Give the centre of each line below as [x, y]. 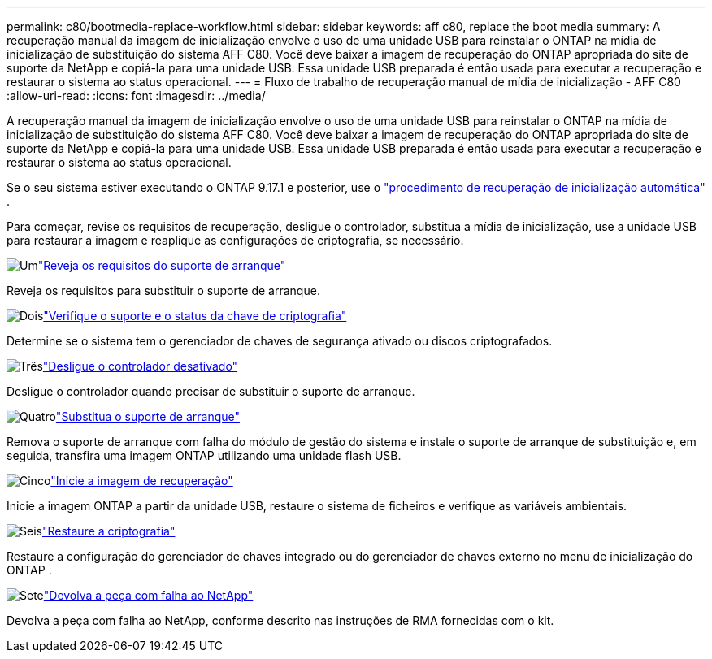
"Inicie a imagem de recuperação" [142, 481]
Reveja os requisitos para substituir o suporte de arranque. [163, 290]
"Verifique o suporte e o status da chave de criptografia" [195, 316]
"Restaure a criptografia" [109, 531]
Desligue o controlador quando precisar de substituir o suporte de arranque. [211, 391]
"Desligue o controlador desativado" [140, 366]
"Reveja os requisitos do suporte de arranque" [162, 265]
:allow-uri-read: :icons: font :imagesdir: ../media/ [136, 95]
